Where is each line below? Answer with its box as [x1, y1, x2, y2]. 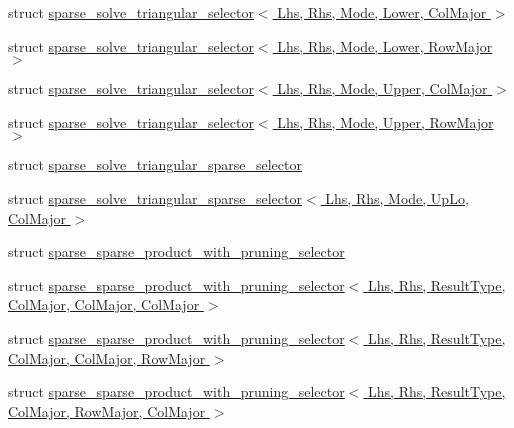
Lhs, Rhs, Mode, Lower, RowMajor [277, 35, 493, 56]
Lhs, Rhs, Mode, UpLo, [325, 187, 469, 208]
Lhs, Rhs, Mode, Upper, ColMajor [277, 78, 488, 99]
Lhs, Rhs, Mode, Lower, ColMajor [277, 2, 487, 22]
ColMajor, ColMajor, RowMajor [8, 347, 206, 368]
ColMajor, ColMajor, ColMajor [8, 294, 200, 315]
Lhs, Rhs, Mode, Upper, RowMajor [277, 111, 494, 132]
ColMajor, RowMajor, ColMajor [8, 400, 206, 421]
